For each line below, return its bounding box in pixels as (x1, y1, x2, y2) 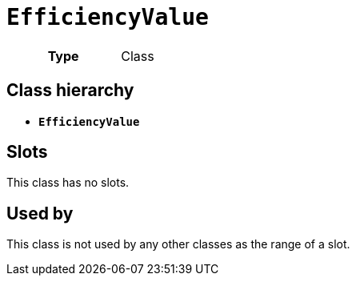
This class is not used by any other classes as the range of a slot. (6, 237, 350, 252)
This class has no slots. (6, 175, 130, 190)
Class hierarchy (6, 80, 134, 101)
